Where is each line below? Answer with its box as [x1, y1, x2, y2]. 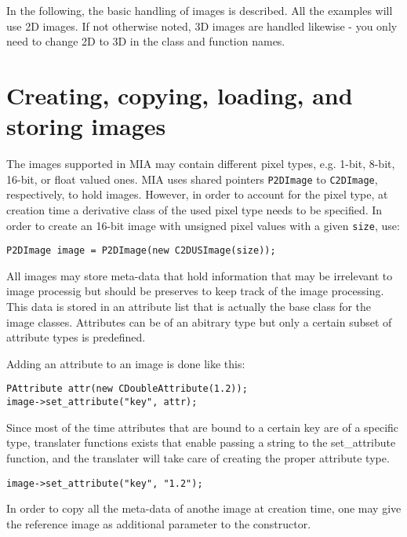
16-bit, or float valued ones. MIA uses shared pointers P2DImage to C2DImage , [6, 170, 378, 187]
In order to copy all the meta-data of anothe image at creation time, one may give [6, 500, 402, 517]
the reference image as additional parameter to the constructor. [6, 515, 311, 532]
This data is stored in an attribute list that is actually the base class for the [6, 298, 372, 315]
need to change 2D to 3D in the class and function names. [6, 33, 285, 49]
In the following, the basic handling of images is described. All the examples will [6, 2, 393, 18]
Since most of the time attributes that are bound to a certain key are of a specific [6, 418, 399, 435]
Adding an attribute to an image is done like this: [6, 355, 245, 371]
